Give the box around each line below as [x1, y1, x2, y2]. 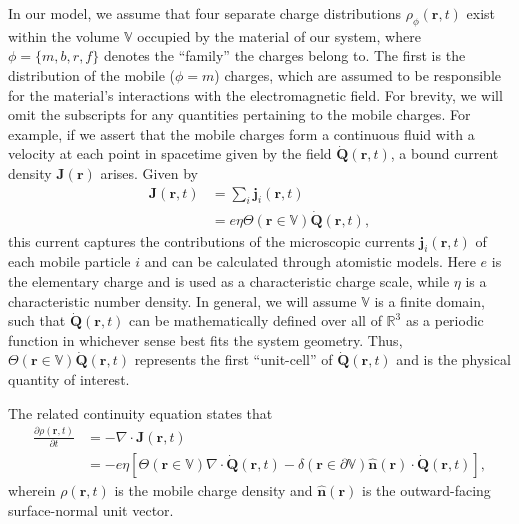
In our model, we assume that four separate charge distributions [8, 3, 401, 23]
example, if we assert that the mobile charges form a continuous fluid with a [8, 123, 475, 144]
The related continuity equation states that [8, 402, 273, 423]
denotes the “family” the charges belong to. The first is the [103, 45, 466, 66]
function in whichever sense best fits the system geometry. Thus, [8, 329, 403, 350]
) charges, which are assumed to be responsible [214, 64, 501, 85]
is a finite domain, [374, 290, 485, 311]
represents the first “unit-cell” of [134, 349, 333, 370]
